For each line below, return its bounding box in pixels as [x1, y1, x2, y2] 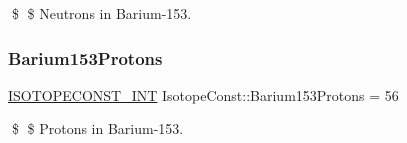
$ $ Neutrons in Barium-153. [11, 3, 192, 23]
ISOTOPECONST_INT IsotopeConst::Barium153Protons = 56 [8, 84, 399, 105]
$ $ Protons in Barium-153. [11, 118, 184, 139]
